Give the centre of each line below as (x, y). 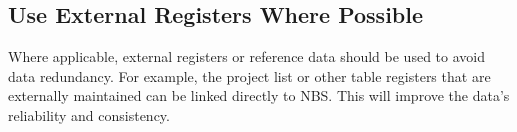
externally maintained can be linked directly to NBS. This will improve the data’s (259, 95)
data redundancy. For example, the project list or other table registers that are (249, 75)
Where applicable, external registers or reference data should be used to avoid (246, 56)
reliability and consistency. (89, 114)
